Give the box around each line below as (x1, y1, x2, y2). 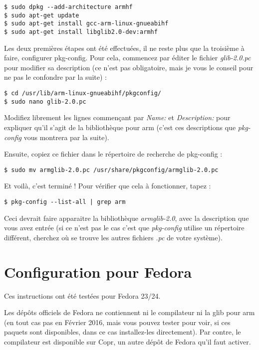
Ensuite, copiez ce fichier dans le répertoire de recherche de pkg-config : (4, 149, 223, 159)
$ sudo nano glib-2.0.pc (4, 98, 86, 105)
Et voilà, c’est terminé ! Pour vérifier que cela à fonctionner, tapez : (4, 180, 211, 191)
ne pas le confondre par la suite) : (4, 72, 107, 82)
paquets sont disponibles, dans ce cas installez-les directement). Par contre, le (4, 327, 241, 337)
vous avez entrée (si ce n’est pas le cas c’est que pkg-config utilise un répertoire (4, 222, 245, 233)
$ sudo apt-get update (4, 11, 79, 19)
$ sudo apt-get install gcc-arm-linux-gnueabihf (4, 20, 169, 27)
